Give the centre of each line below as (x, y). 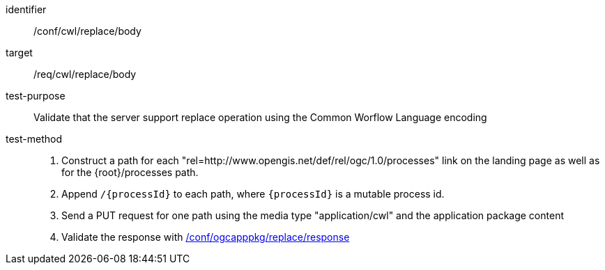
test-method (34, 139)
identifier (26, 9)
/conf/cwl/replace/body (87, 31)
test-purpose (36, 96)
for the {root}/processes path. (130, 172)
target (19, 53)
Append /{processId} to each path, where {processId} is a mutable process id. (253, 194)
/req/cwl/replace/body (85, 74)
